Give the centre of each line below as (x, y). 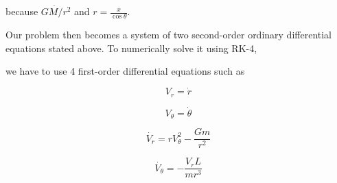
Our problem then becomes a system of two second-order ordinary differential (169, 35)
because (22, 11)
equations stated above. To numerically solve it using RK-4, (131, 48)
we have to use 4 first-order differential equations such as (125, 71)
